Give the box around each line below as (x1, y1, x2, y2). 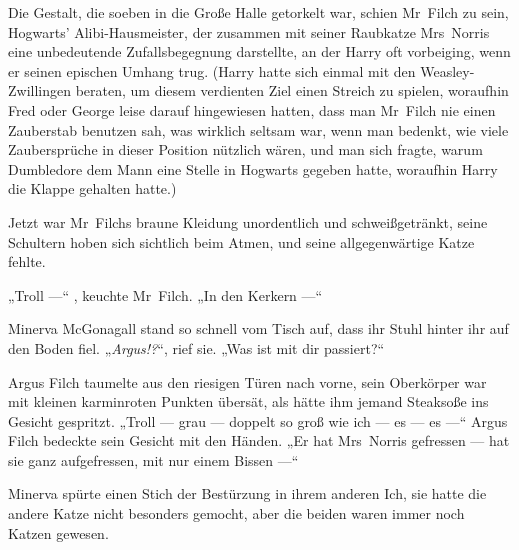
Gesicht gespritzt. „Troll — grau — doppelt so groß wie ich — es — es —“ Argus (8, 410, 508, 431)
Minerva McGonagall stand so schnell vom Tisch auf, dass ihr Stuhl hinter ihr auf (8, 318, 509, 339)
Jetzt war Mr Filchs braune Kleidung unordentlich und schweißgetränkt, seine (8, 211, 488, 232)
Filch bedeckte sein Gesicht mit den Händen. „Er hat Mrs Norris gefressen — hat (8, 430, 510, 451)
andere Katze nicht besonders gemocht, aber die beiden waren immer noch (8, 503, 465, 524)
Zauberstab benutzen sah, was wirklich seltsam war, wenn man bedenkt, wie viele (8, 119, 509, 140)
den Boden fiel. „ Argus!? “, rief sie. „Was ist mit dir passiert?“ (8, 337, 385, 358)
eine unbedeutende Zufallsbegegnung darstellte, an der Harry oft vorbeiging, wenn (8, 41, 511, 62)
